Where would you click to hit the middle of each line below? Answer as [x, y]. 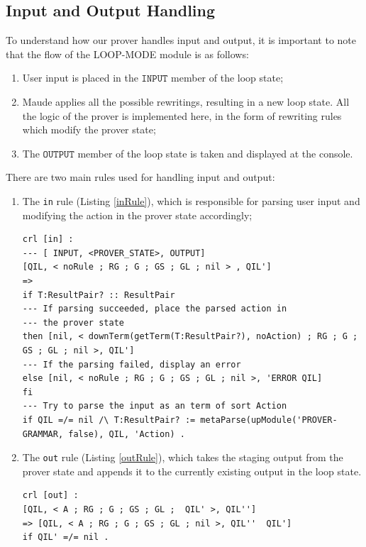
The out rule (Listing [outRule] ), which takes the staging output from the [183, 457]
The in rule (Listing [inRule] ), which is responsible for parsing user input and [191, 200]
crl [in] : [48, 239]
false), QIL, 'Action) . [127, 434]
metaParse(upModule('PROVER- [269, 420]
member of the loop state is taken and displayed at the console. [215, 153]
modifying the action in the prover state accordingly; [137, 215]
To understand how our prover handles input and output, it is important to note [181, 40]
